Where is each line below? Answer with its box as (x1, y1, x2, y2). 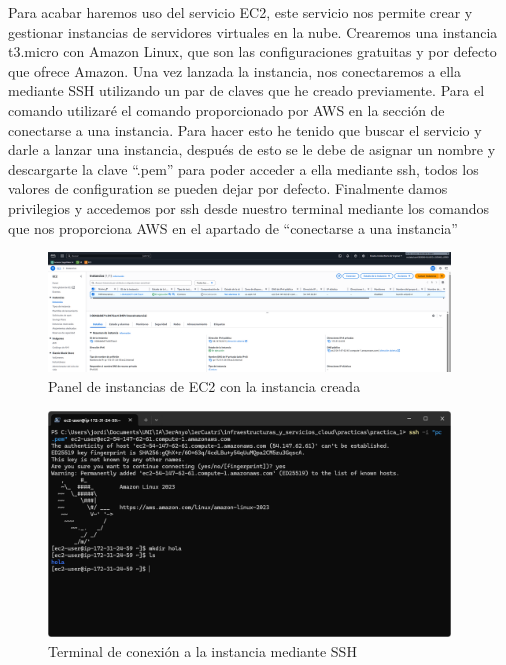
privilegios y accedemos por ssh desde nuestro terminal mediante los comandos (8, 197, 489, 218)
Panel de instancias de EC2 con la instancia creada (48, 376, 361, 397)
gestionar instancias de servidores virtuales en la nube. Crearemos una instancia (8, 21, 498, 42)
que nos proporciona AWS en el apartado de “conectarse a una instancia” (8, 217, 458, 238)
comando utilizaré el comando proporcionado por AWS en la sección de (8, 99, 445, 120)
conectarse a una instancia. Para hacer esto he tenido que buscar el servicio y (8, 119, 482, 140)
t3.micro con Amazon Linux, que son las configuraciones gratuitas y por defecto (8, 41, 497, 62)
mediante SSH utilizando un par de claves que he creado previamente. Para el (8, 80, 485, 101)
